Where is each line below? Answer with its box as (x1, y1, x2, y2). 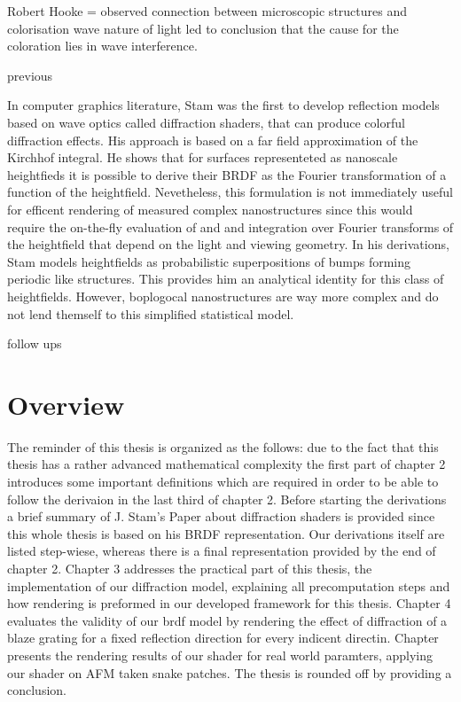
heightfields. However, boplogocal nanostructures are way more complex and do (7, 286, 439, 305)
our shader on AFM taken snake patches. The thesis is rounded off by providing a (7, 663, 452, 682)
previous (7, 66, 53, 84)
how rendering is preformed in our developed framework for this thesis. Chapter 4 (7, 594, 451, 612)
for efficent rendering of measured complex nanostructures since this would (7, 199, 413, 218)
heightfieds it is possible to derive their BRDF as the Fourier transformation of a (7, 165, 447, 183)
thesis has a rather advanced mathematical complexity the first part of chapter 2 (7, 455, 446, 473)
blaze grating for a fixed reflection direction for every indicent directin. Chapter (7, 628, 439, 647)
